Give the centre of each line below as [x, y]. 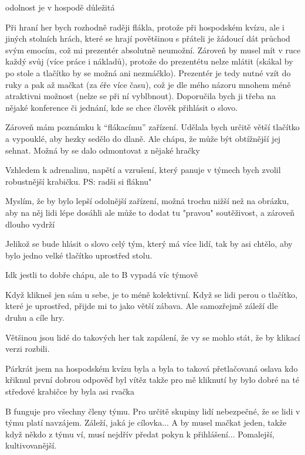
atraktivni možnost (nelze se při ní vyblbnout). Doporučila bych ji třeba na [141, 96]
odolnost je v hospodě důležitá [60, 7]
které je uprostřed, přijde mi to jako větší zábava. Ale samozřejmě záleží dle [142, 306]
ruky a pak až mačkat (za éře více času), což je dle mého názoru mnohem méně [148, 84]
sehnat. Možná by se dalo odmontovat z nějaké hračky [103, 150]
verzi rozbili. [28, 349]
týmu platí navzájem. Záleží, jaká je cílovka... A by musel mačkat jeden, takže [146, 422]
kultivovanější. [31, 445]
